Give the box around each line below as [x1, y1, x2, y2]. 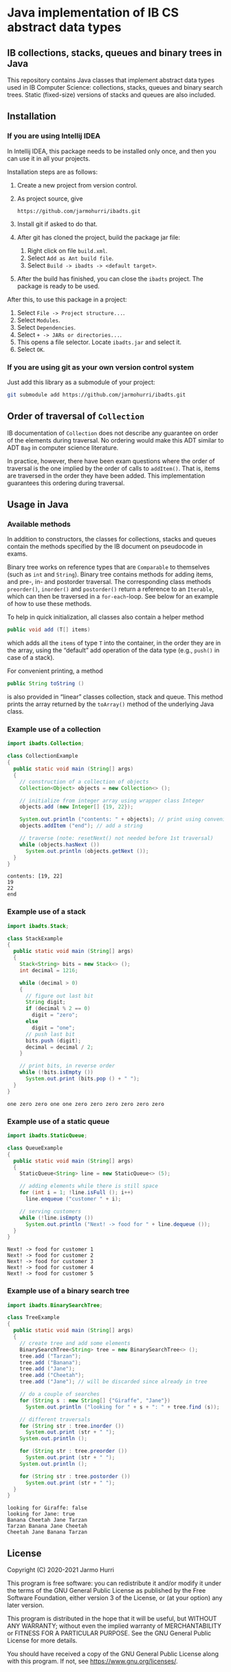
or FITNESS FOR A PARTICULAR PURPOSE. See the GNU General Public [7, 1629, 212, 1638]
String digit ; [25, 998, 67, 1006]
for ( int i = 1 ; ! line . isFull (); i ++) [19, 1189, 134, 1196]
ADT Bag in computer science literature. [7, 443, 119, 452]
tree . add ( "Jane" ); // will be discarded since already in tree [19, 1378, 208, 1385]
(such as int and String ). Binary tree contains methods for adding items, [7, 570, 214, 578]
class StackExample [7, 935, 63, 942]
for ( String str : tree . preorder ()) [19, 1448, 128, 1455]
